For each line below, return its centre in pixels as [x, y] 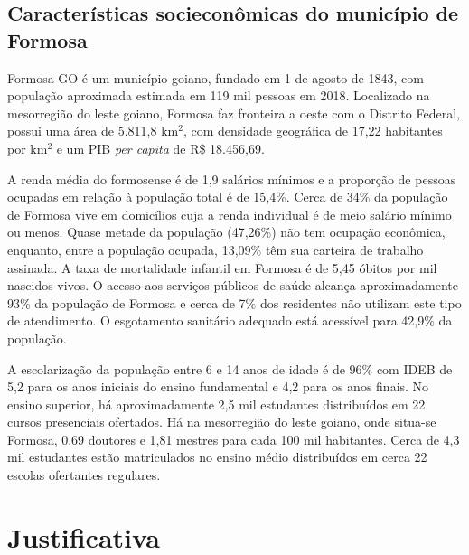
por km [28, 148]
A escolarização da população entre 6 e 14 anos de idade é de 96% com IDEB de [230, 368]
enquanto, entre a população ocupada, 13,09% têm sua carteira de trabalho [216, 249]
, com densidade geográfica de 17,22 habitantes [313, 131]
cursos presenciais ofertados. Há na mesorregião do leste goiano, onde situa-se [222, 422]
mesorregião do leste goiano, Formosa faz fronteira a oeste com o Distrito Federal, [234, 113]
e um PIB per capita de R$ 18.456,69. [160, 148]
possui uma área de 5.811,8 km [93, 131]
